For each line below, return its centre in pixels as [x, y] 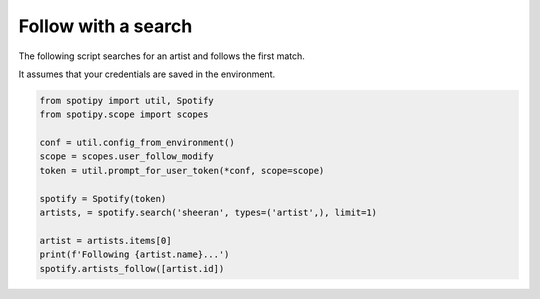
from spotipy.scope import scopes [124, 114]
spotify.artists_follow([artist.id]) [132, 268]
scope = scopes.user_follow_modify [126, 156]
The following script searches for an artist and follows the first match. [161, 56]
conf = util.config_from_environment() [137, 143]
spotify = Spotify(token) [103, 198]
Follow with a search [105, 26]
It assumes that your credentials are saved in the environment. [146, 74]
